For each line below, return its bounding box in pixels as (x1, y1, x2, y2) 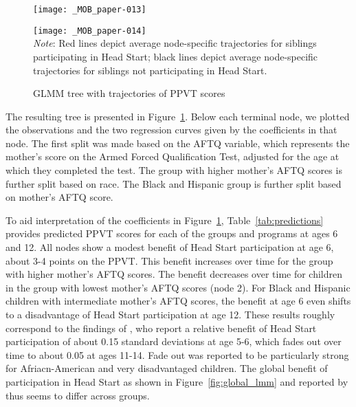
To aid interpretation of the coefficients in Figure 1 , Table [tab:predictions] (5, 212, 324, 227)
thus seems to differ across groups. (5, 388, 150, 402)
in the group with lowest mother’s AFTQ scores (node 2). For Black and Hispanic (5, 280, 351, 294)
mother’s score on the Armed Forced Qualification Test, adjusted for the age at (5, 149, 340, 164)
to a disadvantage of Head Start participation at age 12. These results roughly (5, 307, 335, 321)
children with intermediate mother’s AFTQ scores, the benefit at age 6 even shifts (5, 294, 351, 308)
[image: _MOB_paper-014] (33, 25, 146, 36)
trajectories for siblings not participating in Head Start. (33, 63, 267, 77)
